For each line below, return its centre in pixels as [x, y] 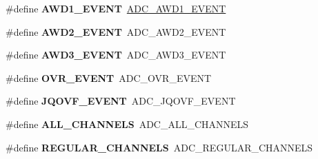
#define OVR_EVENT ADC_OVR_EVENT [109, 77]
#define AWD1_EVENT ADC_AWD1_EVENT [116, 8]
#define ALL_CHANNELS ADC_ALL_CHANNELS [127, 124]
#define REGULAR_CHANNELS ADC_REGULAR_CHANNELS [159, 147]
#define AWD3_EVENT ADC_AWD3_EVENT [116, 55]
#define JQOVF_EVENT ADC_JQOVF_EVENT [121, 101]
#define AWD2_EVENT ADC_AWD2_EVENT [116, 31]
